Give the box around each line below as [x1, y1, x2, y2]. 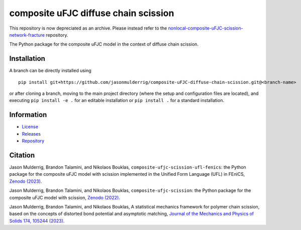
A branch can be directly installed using [9, 68, 91, 74]
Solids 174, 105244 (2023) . [9, 217, 65, 223]
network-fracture [9, 32, 45, 38]
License [22, 124, 39, 130]
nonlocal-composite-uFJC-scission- [168, 25, 243, 31]
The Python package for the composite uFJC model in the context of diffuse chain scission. [9, 41, 198, 47]
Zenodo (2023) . [9, 178, 42, 184]
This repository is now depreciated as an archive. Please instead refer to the [9, 25, 167, 31]
